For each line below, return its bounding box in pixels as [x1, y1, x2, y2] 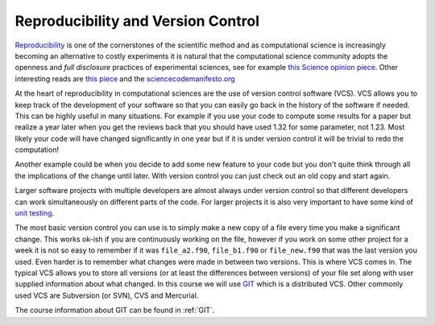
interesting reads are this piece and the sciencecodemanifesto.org [14, 73, 235, 84]
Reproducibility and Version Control [14, 12, 259, 30]
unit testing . [14, 208, 55, 218]
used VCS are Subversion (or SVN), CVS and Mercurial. [14, 290, 199, 300]
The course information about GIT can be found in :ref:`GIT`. [14, 306, 215, 315]
